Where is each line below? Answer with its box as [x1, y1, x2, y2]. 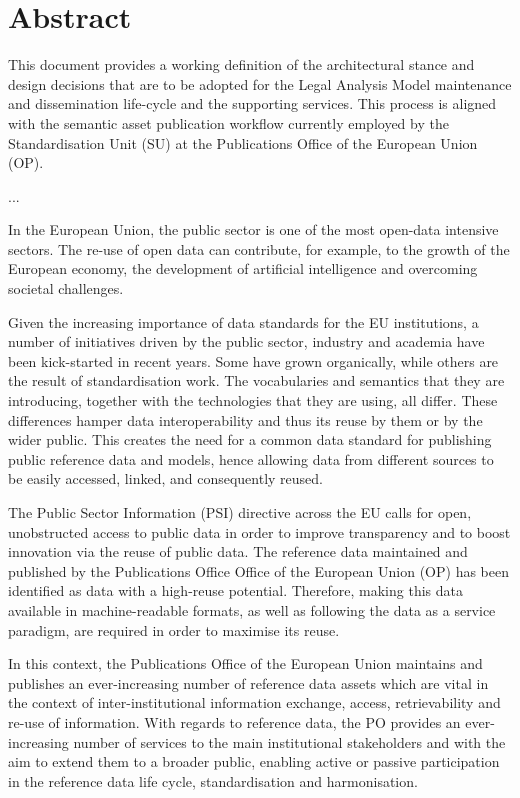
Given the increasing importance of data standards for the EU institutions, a [8, 311, 479, 332]
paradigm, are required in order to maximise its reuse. [8, 619, 340, 640]
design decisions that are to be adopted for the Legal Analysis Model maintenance [8, 73, 512, 94]
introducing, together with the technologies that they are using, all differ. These [8, 390, 498, 411]
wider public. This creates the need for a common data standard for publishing [8, 429, 492, 450]
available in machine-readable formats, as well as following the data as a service [8, 599, 496, 620]
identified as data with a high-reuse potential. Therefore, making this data [8, 580, 463, 601]
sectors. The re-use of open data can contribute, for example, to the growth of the [8, 238, 510, 259]
